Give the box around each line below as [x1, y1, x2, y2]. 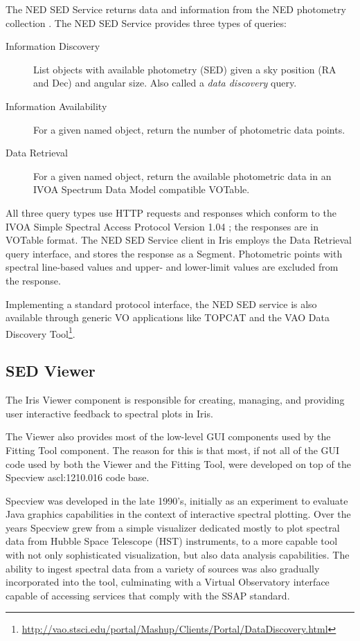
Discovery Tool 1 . [6, 324, 75, 341]
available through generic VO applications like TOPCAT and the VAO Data [6, 310, 330, 325]
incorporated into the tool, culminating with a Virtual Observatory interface [6, 575, 330, 589]
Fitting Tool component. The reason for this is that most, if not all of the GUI [6, 442, 340, 457]
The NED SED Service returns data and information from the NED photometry [6, 2, 346, 16]
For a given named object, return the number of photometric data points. [33, 122, 345, 136]
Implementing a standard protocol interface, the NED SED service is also [6, 296, 317, 311]
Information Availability [6, 98, 107, 113]
